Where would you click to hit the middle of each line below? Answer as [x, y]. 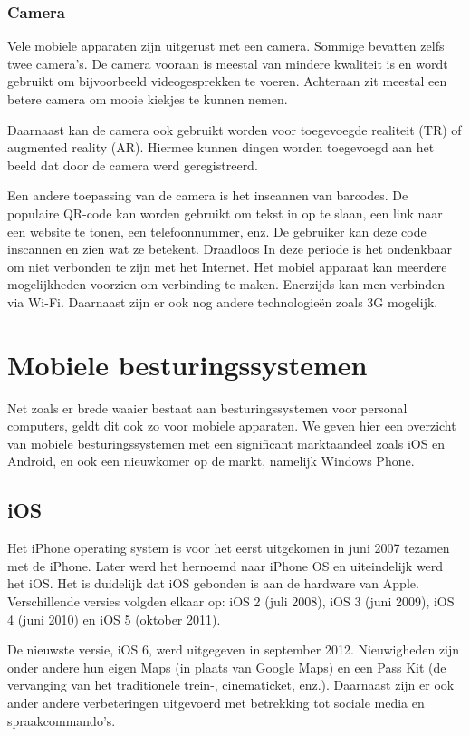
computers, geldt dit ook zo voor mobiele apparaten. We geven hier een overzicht [232, 426]
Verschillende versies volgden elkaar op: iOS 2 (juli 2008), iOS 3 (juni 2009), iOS [231, 601]
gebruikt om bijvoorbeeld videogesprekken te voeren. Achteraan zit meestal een [227, 81]
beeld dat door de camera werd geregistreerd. [133, 165]
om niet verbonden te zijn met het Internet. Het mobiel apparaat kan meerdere [227, 266]
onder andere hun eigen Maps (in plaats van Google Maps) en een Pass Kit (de [227, 667]
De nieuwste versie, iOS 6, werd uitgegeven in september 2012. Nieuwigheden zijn [234, 649]
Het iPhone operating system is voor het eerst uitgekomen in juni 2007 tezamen [229, 548]
